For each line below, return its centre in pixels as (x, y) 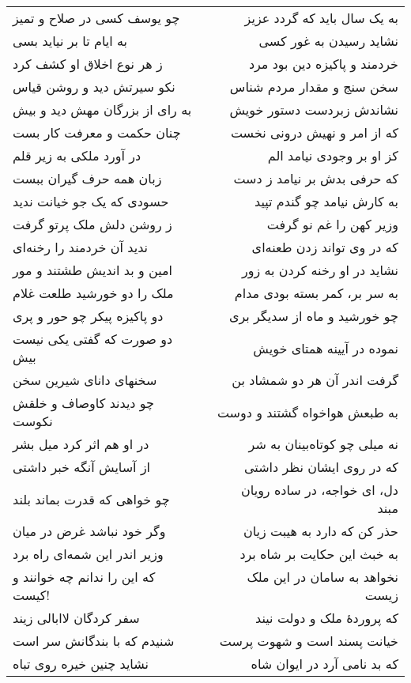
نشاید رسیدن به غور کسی (328, 41)
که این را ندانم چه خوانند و (84, 577)
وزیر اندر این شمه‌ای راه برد (88, 554)
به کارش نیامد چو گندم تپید (326, 201)
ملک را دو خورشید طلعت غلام (93, 293)
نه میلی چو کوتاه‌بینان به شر (323, 444)
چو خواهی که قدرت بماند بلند (91, 499)
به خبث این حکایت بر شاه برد (319, 554)
